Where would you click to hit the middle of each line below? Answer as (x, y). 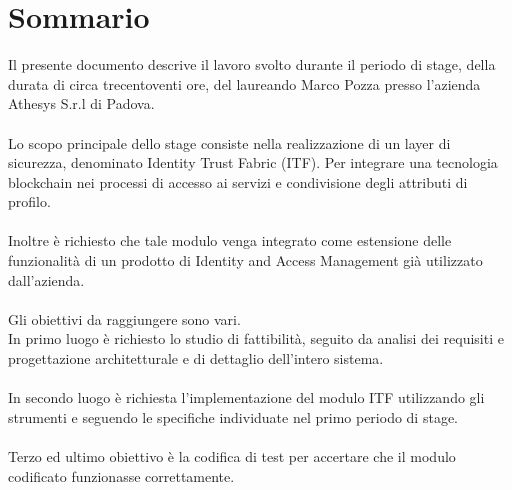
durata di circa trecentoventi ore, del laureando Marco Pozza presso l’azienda (244, 83)
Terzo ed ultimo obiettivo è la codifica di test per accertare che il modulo (232, 456)
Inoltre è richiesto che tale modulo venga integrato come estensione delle (230, 240)
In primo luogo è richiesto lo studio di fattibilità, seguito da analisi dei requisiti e (256, 338)
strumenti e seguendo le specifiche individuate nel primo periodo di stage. (233, 416)
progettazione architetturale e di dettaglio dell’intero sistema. (196, 358)
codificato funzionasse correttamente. (121, 475)
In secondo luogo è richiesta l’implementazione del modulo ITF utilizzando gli (246, 397)
